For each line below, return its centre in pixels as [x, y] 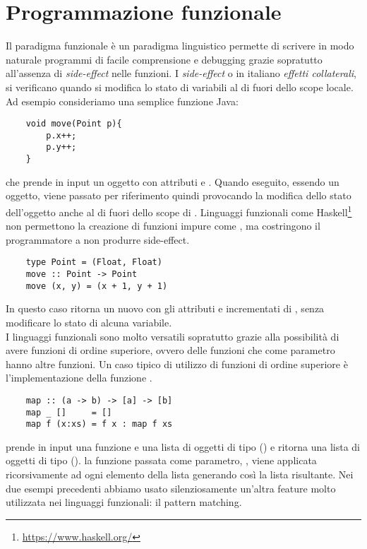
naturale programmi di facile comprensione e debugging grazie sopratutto [164, 59]
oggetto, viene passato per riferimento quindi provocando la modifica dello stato [179, 195]
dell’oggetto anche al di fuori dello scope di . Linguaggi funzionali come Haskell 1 [179, 211]
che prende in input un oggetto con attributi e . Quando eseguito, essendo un [173, 181]
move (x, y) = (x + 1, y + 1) [97, 286]
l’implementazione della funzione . [79, 378]
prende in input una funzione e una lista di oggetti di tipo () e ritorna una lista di [183, 446]
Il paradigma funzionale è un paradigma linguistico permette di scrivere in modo [180, 46]
